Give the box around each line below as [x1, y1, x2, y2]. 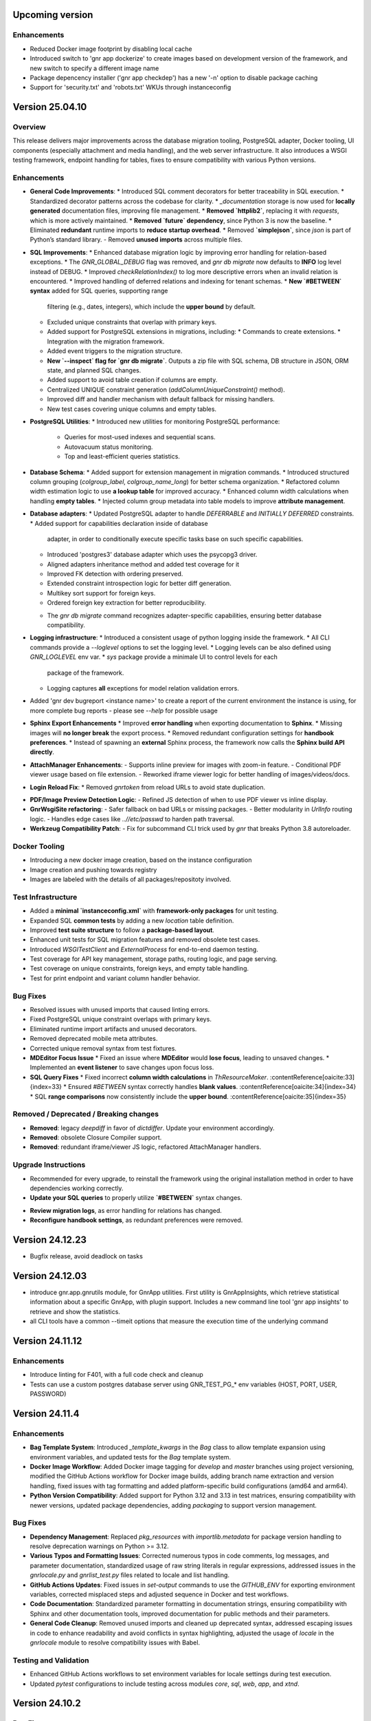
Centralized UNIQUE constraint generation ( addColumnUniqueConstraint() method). [47, 386, 285, 394]
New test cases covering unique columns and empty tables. [47, 405, 216, 413]
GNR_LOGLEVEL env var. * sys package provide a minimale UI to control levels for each [30, 653, 278, 661]
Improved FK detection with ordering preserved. [47, 570, 183, 578]
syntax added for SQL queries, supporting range [30, 286, 168, 295]
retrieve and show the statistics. [30, 1307, 120, 1316]
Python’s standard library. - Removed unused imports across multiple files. [30, 235, 243, 244]
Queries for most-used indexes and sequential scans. [64, 433, 216, 441]
